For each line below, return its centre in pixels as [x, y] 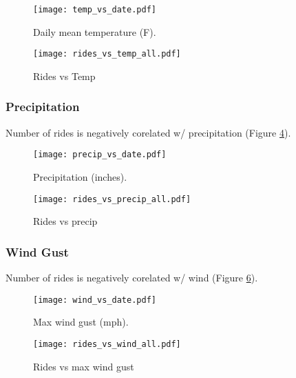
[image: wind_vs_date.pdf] [95, 300]
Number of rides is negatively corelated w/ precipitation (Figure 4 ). [148, 132]
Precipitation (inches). [80, 176]
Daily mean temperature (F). [95, 31]
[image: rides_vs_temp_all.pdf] [107, 54]
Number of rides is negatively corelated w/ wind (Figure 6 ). [132, 278]
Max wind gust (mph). [81, 322]
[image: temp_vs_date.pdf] [95, 10]
